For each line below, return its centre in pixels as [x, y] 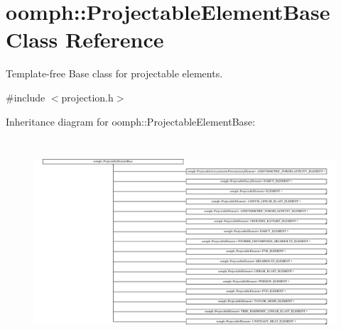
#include [26, 97]
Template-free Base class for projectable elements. [114, 73]
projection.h [87, 97]
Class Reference [85, 39]
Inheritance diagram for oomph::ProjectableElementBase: [131, 121]
